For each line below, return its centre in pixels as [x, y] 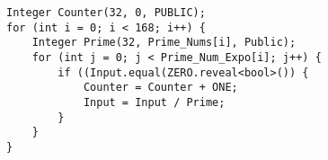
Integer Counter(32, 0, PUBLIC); [106, 13]
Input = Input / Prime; [154, 102]
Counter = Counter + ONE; [160, 88]
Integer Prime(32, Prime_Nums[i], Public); [164, 43]
